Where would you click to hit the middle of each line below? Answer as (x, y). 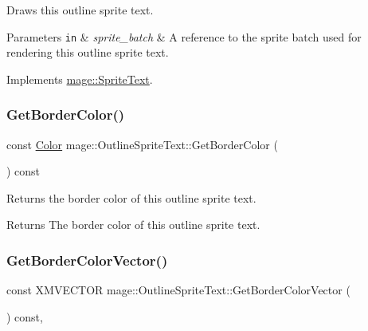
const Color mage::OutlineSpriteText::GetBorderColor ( (142, 144)
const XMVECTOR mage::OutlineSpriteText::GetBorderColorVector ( (178, 290)
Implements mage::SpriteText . (80, 79)
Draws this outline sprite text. (80, 10)
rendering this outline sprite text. (88, 52)
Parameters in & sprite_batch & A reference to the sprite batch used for (184, 36)
